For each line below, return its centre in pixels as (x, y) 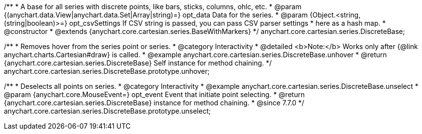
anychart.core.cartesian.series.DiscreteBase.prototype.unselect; (107, 111)
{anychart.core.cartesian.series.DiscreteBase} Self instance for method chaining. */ (138, 63)
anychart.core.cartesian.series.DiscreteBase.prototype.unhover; (107, 71)
